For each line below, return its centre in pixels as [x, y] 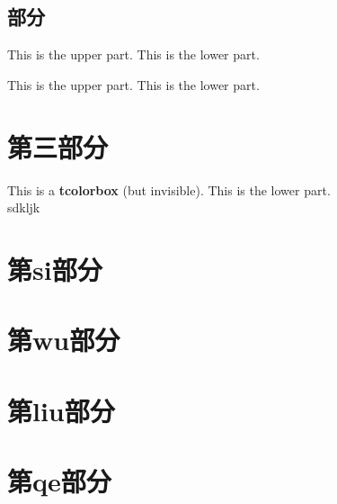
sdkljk [24, 207]
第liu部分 [61, 410]
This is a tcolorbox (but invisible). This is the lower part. [169, 189]
